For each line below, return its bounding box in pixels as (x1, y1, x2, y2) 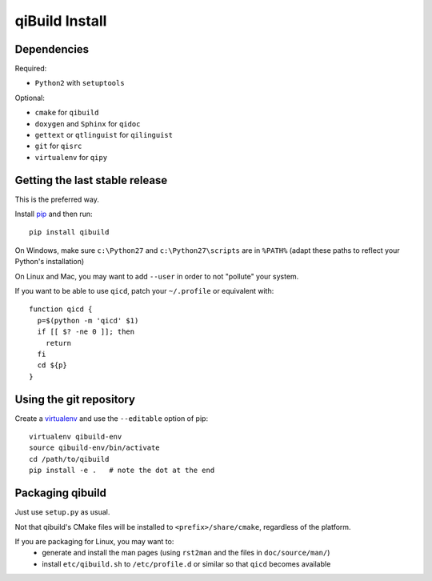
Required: (14, 64, 47, 74)
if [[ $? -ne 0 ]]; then (37, 327, 135, 336)
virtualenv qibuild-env (29, 432, 122, 442)
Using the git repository (14, 392, 136, 406)
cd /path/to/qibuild (29, 455, 110, 463)
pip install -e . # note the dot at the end (29, 466, 215, 475)
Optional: (14, 93, 46, 102)
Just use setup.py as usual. (14, 507, 110, 517)
